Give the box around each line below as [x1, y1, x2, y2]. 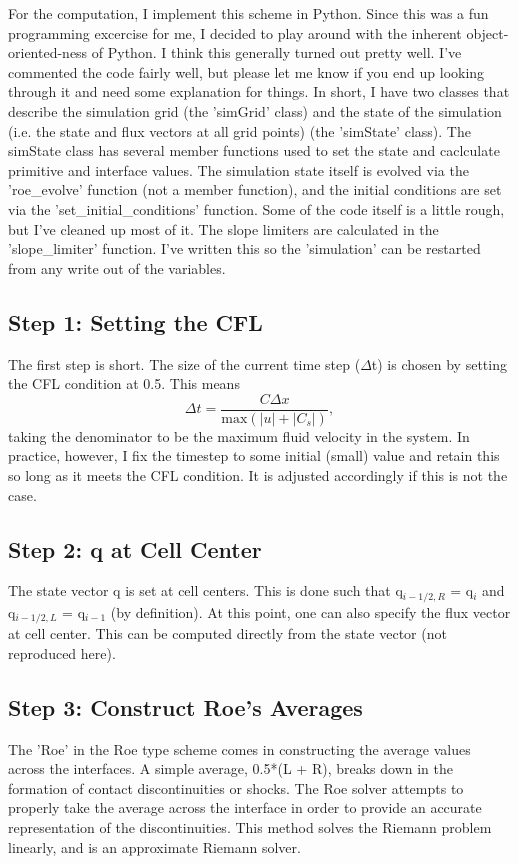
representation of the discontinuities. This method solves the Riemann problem [8, 817, 492, 838]
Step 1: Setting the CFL [8, 306, 263, 337]
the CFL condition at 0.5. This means [8, 373, 240, 394]
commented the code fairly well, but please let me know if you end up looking [8, 61, 485, 82]
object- [466, 22, 509, 43]
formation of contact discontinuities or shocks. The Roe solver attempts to [8, 777, 464, 798]
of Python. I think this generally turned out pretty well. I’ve [91, 42, 462, 63]
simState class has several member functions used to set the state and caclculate [8, 140, 500, 161]
